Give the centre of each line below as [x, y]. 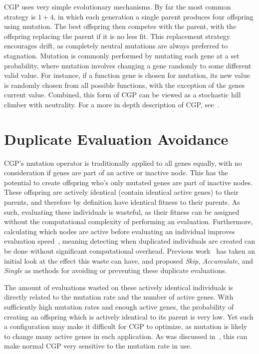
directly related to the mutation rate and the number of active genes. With [119, 297]
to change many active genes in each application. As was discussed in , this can [126, 336]
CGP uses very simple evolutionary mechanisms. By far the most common [118, 6]
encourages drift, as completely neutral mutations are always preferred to [116, 46]
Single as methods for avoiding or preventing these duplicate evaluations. [116, 270]
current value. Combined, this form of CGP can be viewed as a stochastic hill [123, 95]
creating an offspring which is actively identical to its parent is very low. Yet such [129, 316]
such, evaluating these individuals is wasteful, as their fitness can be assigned [122, 211]
